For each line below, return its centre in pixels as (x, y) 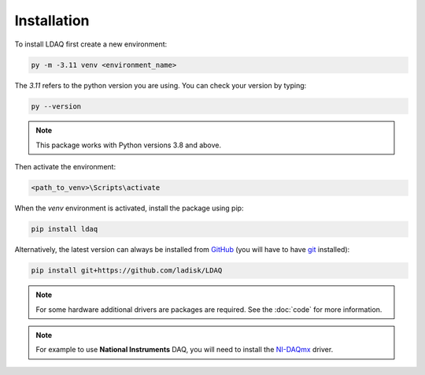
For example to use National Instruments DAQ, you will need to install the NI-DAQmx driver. (185, 350)
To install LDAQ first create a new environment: (91, 44)
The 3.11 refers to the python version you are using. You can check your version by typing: (161, 85)
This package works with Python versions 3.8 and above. (129, 145)
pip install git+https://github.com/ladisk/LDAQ (127, 271)
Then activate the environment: (65, 167)
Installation (52, 20)
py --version (56, 106)
